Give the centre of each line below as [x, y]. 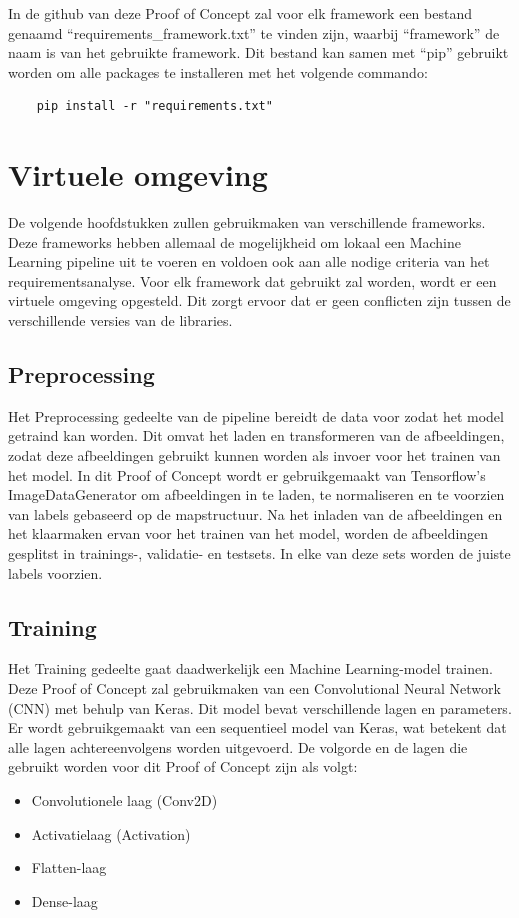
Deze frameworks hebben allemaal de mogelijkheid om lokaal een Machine [234, 241]
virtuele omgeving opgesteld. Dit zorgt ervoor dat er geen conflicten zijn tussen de [259, 300]
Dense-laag [64, 900]
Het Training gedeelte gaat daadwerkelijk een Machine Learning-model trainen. [250, 668]
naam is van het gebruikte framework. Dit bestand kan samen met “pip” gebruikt [258, 52]
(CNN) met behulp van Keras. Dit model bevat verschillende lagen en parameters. [260, 707]
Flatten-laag [69, 867]
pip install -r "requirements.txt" [154, 106]
